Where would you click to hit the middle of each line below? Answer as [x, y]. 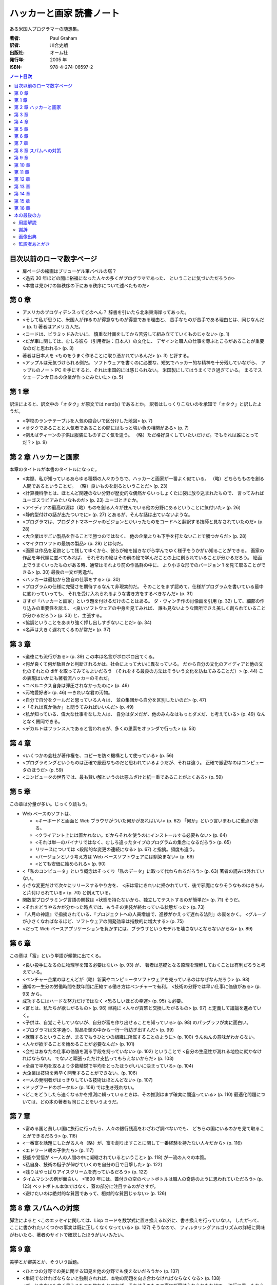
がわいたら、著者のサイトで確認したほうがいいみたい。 [68, 1235]
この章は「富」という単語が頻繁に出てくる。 [57, 956]
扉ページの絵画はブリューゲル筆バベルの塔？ [70, 271]
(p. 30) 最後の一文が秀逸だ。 [65, 572]
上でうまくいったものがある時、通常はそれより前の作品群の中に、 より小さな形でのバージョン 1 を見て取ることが [142, 565]
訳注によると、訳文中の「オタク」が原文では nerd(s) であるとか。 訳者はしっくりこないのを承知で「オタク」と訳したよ [136, 404]
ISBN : [16, 67]
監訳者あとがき [34, 244]
